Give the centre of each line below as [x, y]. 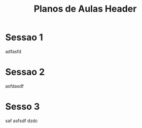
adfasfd [13, 51]
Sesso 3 [23, 107]
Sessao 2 [25, 72]
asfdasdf [14, 86]
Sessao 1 [24, 37]
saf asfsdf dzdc [22, 120]
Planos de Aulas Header [85, 9]
